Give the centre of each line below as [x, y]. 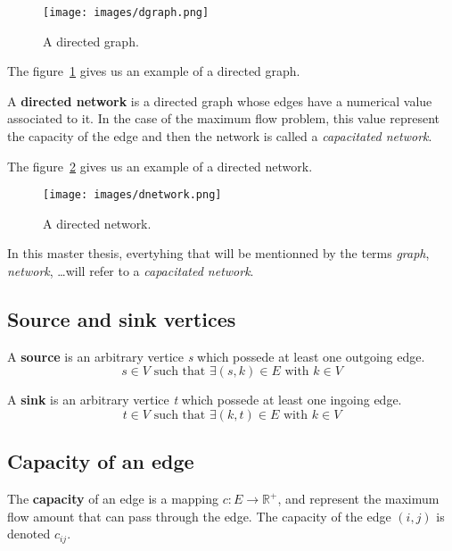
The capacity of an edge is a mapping [113, 499]
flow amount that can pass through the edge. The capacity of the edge [199, 516]
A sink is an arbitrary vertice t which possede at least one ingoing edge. [205, 400]
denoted [29, 534]
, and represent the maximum [358, 499]
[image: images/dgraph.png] [126, 13]
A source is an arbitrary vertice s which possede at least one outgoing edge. [216, 356]
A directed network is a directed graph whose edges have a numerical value [220, 100]
